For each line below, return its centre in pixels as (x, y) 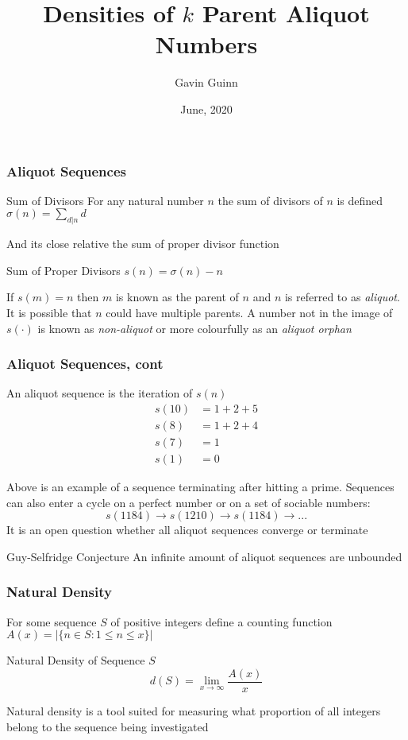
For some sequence (52, 621)
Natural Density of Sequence (76, 660)
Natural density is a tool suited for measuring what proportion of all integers (194, 710)
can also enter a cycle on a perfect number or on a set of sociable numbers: (189, 502)
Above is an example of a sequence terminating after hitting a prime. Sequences (200, 487)
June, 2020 (206, 108)
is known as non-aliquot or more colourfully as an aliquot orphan (194, 328)
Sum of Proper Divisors (64, 270)
